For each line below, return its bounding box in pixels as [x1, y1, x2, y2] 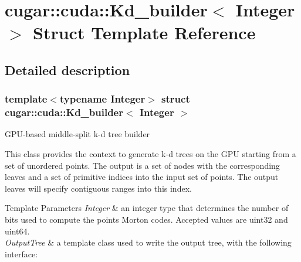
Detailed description [5, 60, 130, 79]
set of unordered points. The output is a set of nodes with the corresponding [5, 159, 280, 171]
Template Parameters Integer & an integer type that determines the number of [5, 202, 289, 214]
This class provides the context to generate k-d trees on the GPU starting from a [5, 148, 296, 160]
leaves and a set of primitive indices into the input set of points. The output [5, 171, 279, 183]
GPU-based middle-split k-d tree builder [5, 128, 150, 140]
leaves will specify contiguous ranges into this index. [5, 182, 192, 194]
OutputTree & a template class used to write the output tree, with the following [5, 236, 292, 249]
